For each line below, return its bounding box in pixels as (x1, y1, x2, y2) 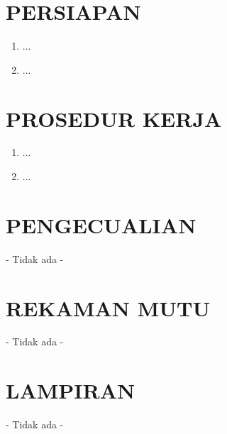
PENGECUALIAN (6, 210, 196, 239)
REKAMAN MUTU (6, 293, 211, 322)
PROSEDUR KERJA (6, 104, 222, 133)
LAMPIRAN (6, 376, 135, 405)
